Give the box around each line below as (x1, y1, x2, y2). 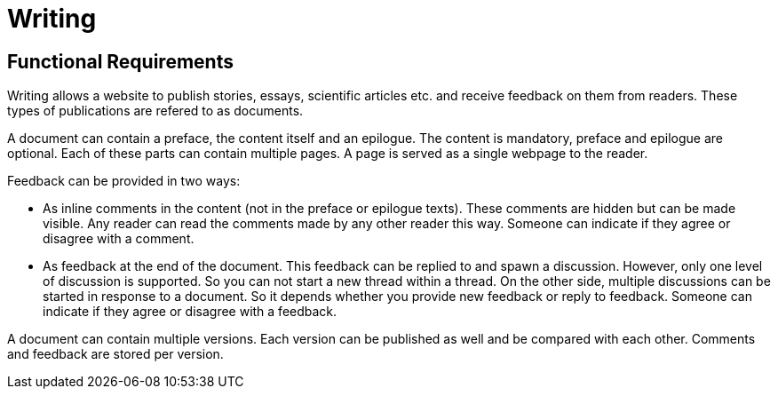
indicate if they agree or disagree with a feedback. (43, 304, 337, 320)
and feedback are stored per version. (7, 346, 224, 362)
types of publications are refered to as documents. (7, 103, 304, 119)
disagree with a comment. (43, 231, 194, 247)
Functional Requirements (7, 50, 234, 73)
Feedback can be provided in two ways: (7, 173, 241, 189)
